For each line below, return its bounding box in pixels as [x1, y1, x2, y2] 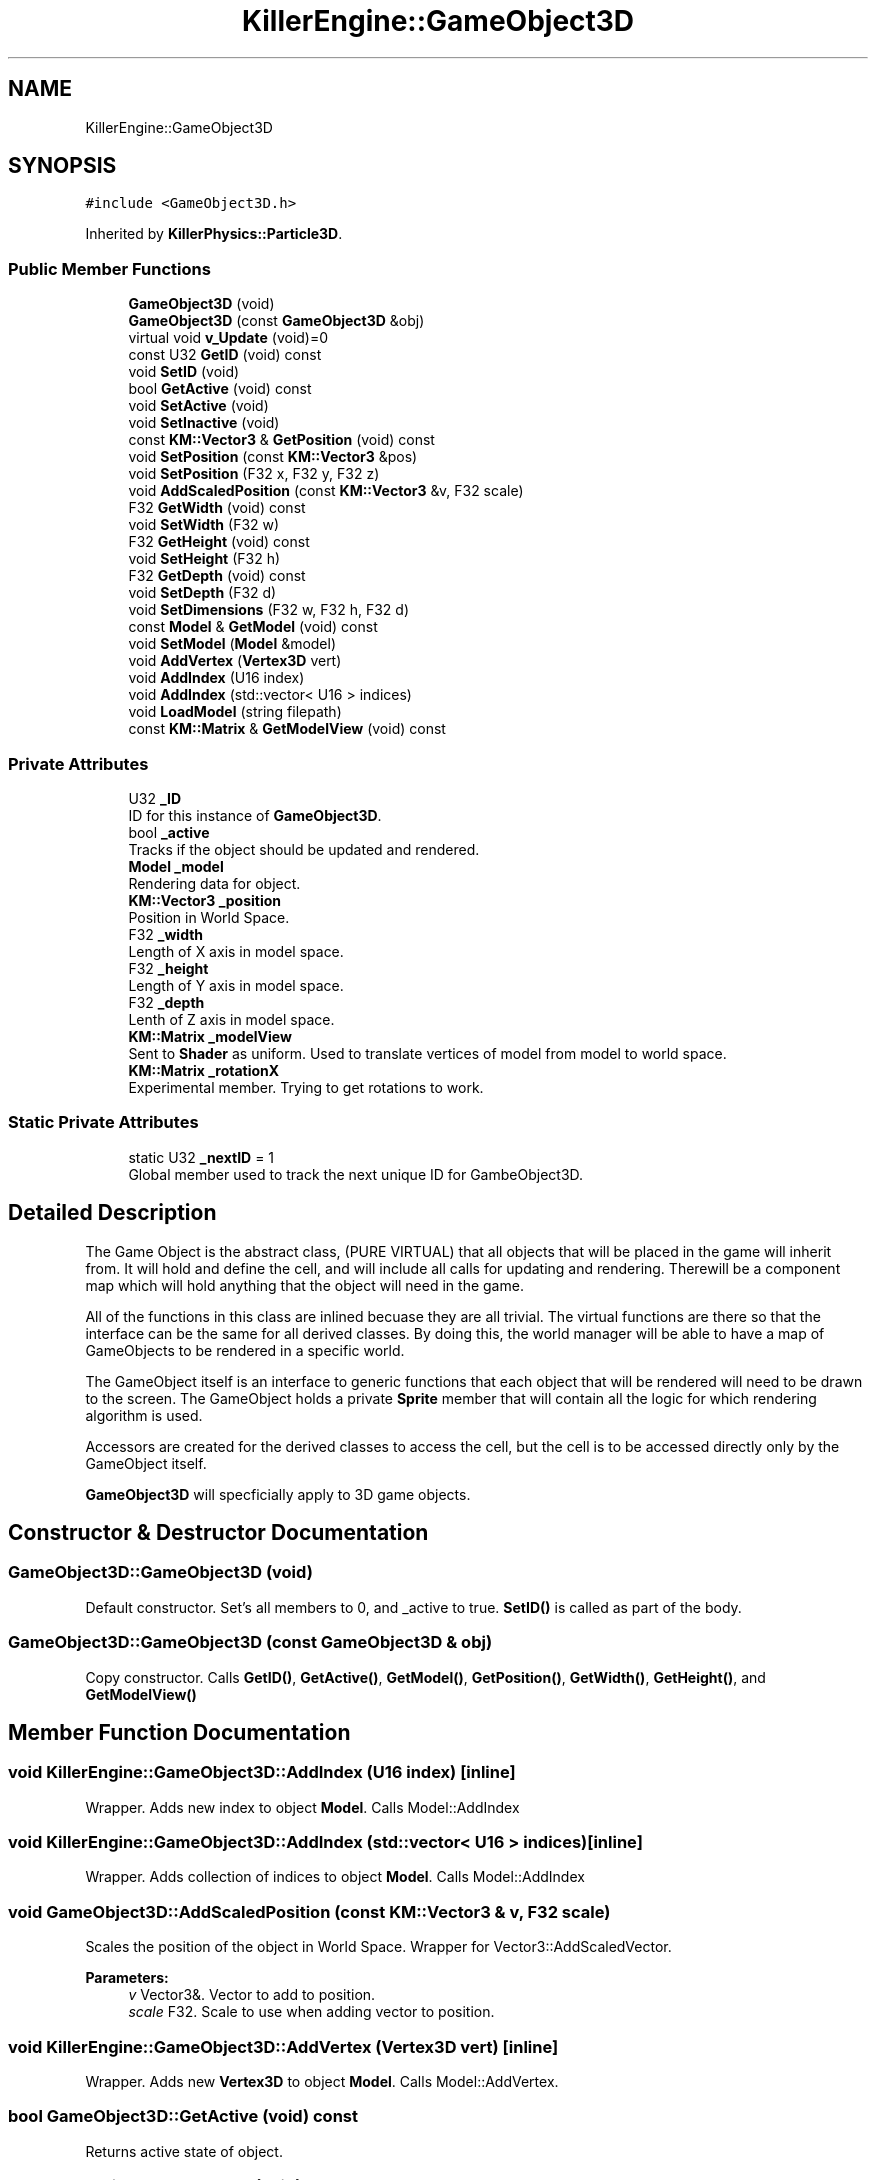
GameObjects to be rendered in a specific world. [85, 1341, 405, 1359]
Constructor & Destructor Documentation [8, 1519, 429, 1545]
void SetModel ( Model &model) [128, 635, 337, 653]
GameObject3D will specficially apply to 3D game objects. [85, 1485, 471, 1503]
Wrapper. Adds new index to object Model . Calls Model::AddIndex [85, 1798, 520, 1816]
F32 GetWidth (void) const [128, 499, 306, 517]
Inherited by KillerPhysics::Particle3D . [85, 225, 343, 243]
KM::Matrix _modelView [128, 1027, 292, 1045]
